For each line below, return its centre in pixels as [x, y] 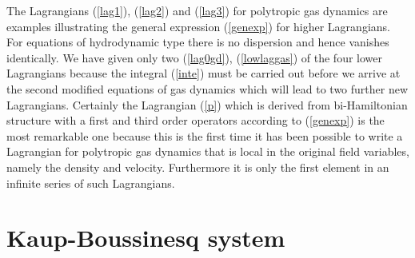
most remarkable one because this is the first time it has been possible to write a [205, 135]
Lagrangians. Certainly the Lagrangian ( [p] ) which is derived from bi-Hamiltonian [207, 104]
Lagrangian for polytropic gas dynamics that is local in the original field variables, [208, 151]
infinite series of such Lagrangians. [91, 183]
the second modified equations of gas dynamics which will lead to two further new [207, 88]
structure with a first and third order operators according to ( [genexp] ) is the [196, 120]
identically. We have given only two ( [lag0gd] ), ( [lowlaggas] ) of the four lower [194, 57]
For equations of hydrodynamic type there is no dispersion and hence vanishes [198, 42]
